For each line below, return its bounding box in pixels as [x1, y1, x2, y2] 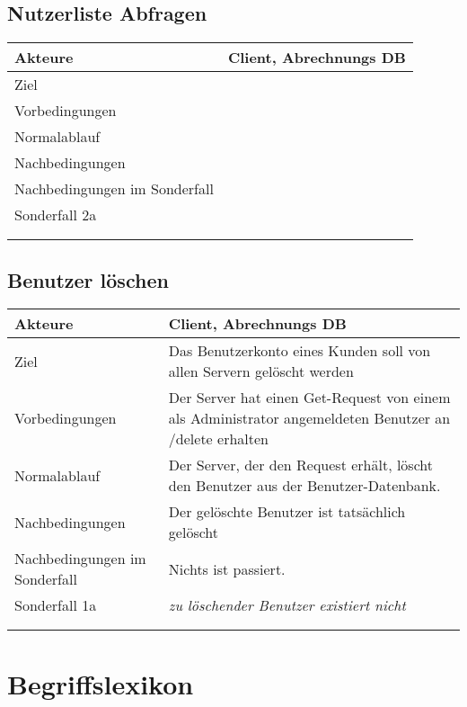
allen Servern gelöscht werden [168, 361, 354, 382]
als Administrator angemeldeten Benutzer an [168, 407, 451, 429]
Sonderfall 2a [14, 204, 97, 226]
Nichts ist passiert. [168, 558, 286, 579]
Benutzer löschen [7, 265, 169, 293]
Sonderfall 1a [14, 595, 97, 616]
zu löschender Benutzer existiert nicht [168, 595, 406, 616]
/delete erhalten [168, 428, 269, 450]
